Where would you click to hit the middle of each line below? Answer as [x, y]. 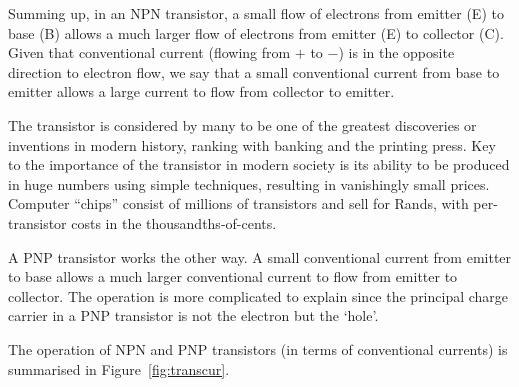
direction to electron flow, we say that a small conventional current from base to [254, 71]
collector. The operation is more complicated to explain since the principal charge [258, 295]
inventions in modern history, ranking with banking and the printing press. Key [252, 144]
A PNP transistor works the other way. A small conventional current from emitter [260, 256]
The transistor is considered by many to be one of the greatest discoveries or [242, 124]
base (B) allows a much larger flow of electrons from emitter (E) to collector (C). [256, 32]
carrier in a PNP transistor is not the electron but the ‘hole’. [193, 315]
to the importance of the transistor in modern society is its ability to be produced [259, 164]
